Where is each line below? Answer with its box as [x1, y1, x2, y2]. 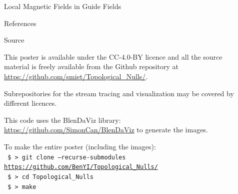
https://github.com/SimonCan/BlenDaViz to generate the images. [4, 124, 208, 135]
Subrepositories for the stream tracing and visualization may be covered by [4, 88, 234, 98]
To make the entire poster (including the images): [4, 141, 156, 151]
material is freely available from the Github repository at [4, 61, 178, 72]
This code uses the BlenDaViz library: [4, 114, 121, 125]
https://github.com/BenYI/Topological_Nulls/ [4, 163, 158, 171]
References [4, 18, 36, 28]
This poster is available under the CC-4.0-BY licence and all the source [4, 51, 222, 62]
